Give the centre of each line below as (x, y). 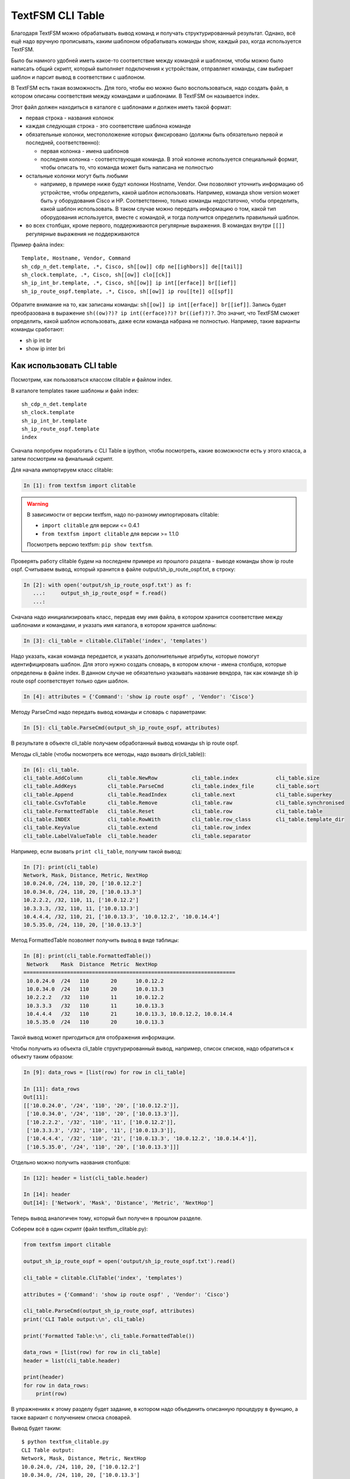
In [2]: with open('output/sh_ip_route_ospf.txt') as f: (108, 585)
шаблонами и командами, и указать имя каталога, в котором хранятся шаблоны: (114, 625)
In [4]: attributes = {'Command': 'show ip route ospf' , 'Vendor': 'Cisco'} (139, 697)
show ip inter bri (45, 348)
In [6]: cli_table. (51, 770)
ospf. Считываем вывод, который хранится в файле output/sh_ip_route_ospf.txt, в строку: (123, 569)
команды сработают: (38, 330)
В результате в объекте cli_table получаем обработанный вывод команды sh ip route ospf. (125, 743)
